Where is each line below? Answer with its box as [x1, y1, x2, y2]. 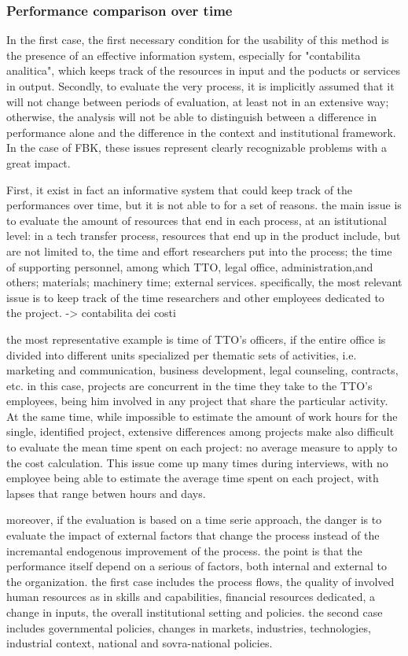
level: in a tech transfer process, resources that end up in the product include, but [6, 227, 401, 244]
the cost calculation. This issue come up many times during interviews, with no [6, 454, 388, 470]
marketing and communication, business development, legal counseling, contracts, [6, 362, 399, 378]
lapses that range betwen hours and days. [6, 485, 206, 501]
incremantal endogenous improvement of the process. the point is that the [6, 542, 362, 558]
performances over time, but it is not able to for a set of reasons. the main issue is [6, 197, 402, 213]
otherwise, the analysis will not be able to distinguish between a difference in [6, 109, 377, 125]
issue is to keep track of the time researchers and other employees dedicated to [6, 289, 384, 305]
